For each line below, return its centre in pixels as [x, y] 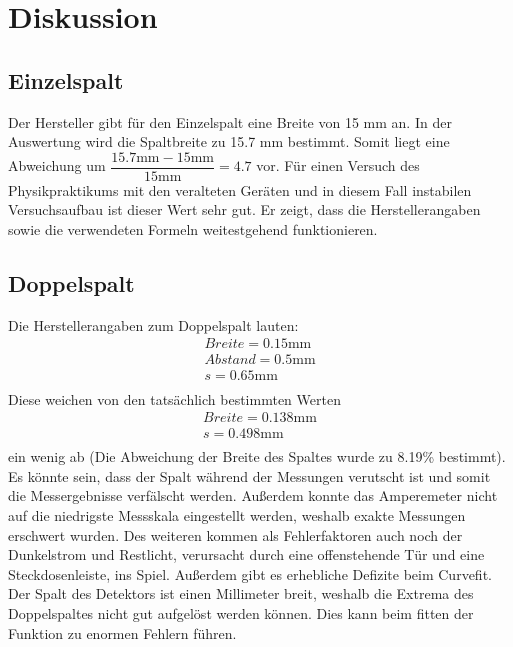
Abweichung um [57, 165]
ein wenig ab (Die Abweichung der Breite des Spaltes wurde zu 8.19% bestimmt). [257, 456]
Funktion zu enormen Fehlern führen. [122, 632]
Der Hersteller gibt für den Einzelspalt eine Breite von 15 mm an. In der [230, 121]
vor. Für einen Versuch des [338, 165]
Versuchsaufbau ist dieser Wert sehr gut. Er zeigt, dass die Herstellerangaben [244, 209]
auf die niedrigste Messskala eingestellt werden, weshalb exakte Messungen [237, 515]
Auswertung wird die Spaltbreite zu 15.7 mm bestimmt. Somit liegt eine [229, 141]
